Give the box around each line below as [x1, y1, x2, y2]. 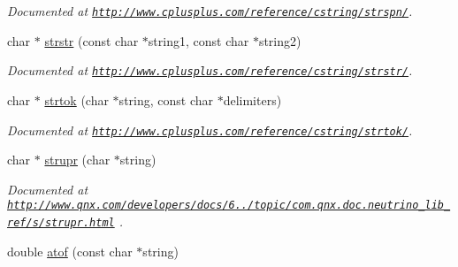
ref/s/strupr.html [7, 217, 115, 229]
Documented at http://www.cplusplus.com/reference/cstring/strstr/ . [7, 61, 413, 80]
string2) [258, 31, 302, 50]
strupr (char [44, 150, 111, 169]
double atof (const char [7, 241, 133, 260]
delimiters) [223, 90, 282, 109]
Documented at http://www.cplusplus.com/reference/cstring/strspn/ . [7, 2, 413, 19]
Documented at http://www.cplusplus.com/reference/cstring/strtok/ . [7, 120, 413, 139]
